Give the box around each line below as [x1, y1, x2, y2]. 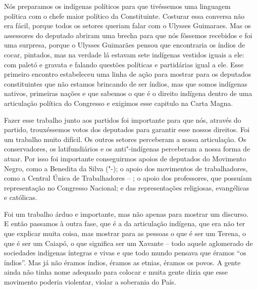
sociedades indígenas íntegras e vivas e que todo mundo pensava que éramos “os [4, 247, 247, 258]
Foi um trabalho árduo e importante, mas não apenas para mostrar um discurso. [4, 208, 249, 219]
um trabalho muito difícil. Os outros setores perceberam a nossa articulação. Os [4, 134, 247, 144]
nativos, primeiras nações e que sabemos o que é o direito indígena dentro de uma [4, 88, 253, 98]
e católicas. [4, 192, 37, 202]
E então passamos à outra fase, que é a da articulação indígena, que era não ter [4, 218, 245, 229]
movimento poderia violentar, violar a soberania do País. [4, 277, 176, 287]
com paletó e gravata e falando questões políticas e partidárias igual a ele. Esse [4, 59, 244, 69]
